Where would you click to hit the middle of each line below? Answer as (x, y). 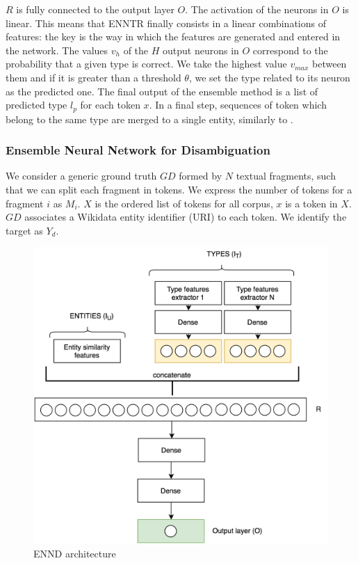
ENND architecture (75, 554)
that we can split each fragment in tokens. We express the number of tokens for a (179, 190)
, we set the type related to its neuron (269, 77)
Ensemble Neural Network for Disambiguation (138, 150)
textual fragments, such (286, 176)
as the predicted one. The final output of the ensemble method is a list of (162, 91)
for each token (110, 105)
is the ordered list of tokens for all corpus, (184, 203)
